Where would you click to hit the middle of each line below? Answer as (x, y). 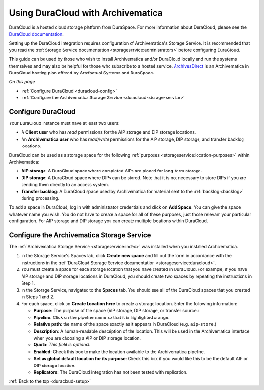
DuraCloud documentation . (36, 34)
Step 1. (28, 283)
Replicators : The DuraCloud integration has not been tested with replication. (110, 372)
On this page (22, 82)
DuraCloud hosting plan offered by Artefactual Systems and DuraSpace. (81, 73)
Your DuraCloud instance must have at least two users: (64, 123)
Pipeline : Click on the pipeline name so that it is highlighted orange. (101, 317)
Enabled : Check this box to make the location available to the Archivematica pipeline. (119, 352)
